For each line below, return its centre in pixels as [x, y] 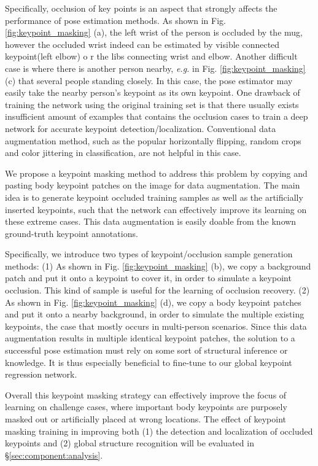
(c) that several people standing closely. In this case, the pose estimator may [149, 80]
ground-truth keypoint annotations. [72, 233]
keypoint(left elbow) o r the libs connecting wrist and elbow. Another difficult [151, 56]
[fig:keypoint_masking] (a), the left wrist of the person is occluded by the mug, [154, 32]
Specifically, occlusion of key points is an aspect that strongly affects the [141, 8]
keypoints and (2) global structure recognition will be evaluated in [130, 443]
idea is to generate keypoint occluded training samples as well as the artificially [154, 197]
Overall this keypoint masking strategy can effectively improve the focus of [146, 394]
